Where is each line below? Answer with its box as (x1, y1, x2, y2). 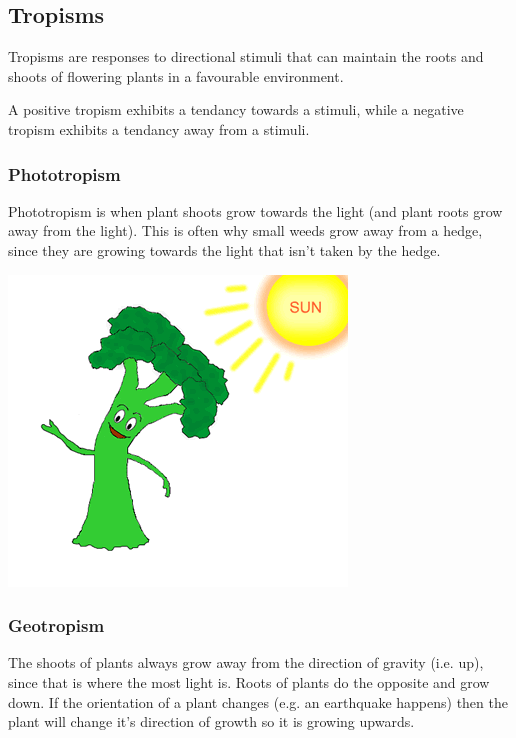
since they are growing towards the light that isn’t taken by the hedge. (8, 239, 441, 260)
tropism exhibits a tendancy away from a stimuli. (8, 118, 310, 139)
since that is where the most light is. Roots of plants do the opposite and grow (8, 671, 490, 692)
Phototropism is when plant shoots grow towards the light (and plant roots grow (8, 200, 503, 221)
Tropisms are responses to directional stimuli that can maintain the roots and (8, 46, 484, 67)
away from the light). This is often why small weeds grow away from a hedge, (8, 220, 483, 241)
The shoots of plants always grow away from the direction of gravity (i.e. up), (8, 652, 484, 673)
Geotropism (8, 613, 105, 638)
